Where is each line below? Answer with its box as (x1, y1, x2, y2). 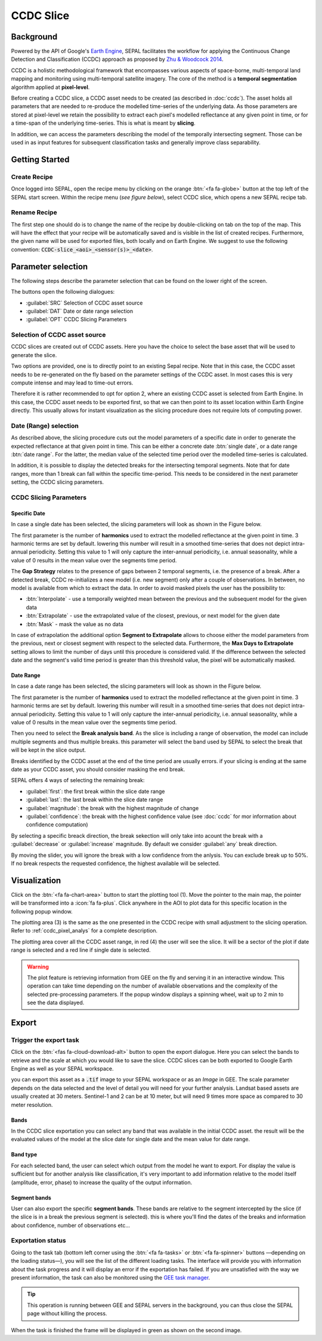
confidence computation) (26, 821, 89, 828)
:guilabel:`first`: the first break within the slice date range (26, 788, 165, 795)
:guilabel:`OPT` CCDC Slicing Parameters (26, 316, 127, 323)
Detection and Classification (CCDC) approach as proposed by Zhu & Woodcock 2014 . (11, 56, 224, 63)
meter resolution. (11, 1101, 53, 1108)
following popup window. (11, 908, 73, 915)
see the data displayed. (27, 999, 85, 1006)
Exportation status (11, 1237, 66, 1245)
